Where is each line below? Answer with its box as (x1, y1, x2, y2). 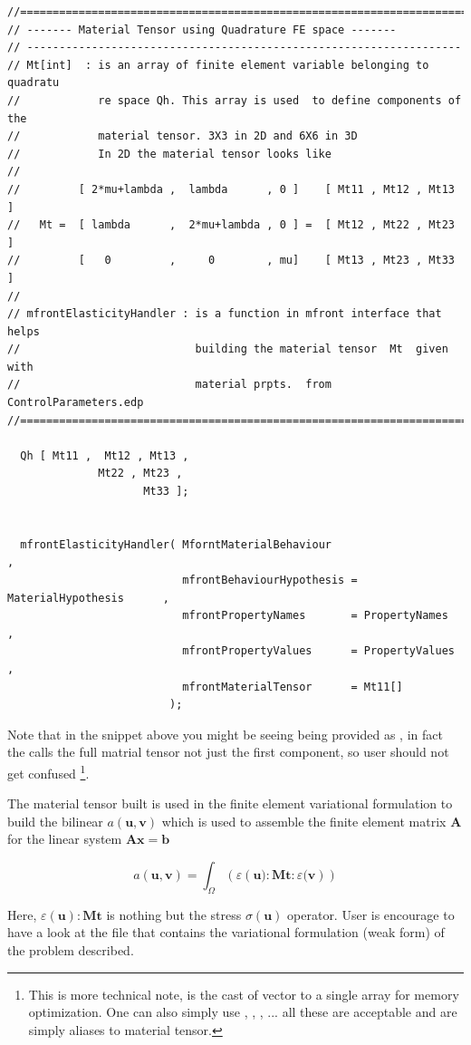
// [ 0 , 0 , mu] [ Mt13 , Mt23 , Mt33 (7, 254, 455, 267)
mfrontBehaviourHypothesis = (182, 574, 358, 586)
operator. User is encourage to (287, 905, 455, 924)
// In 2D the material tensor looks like (7, 147, 332, 160)
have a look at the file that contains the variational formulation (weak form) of (7, 923, 445, 942)
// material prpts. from (7, 378, 332, 392)
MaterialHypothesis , (7, 591, 169, 605)
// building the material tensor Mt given (7, 343, 448, 356)
